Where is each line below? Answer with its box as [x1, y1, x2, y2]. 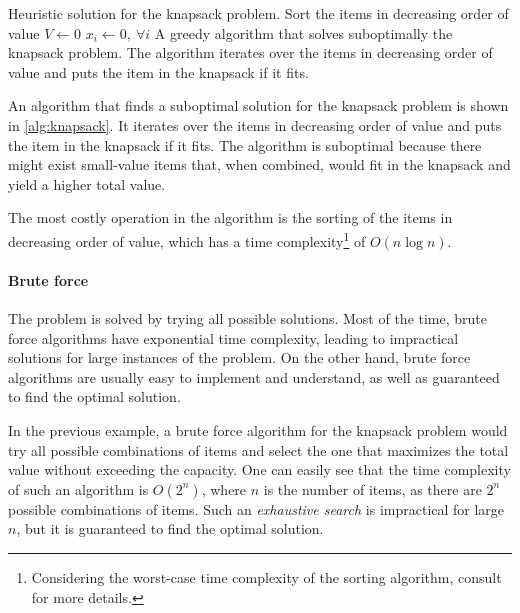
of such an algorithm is [8, 478, 149, 499]
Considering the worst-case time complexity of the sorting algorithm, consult [31, 566, 502, 587]
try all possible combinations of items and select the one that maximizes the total [8, 439, 509, 460]
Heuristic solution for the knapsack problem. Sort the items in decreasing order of [8, 3, 509, 23]
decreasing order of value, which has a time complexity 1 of [8, 227, 366, 251]
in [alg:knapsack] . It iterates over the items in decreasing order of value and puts [8, 114, 502, 135]
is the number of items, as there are [263, 478, 482, 499]
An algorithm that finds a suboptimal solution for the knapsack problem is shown [8, 95, 509, 116]
